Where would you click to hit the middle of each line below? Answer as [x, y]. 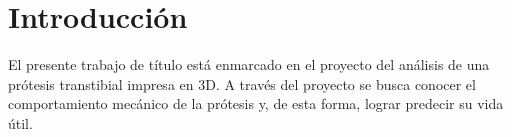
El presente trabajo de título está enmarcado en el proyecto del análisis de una [249, 64]
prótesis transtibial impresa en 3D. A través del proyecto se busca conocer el [242, 83]
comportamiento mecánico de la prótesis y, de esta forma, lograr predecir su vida [256, 103]
